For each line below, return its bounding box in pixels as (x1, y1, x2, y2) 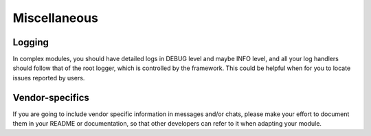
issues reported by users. (12, 73, 85, 82)
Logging (12, 36, 49, 48)
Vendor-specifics (12, 91, 89, 103)
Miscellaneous (12, 10, 99, 25)
